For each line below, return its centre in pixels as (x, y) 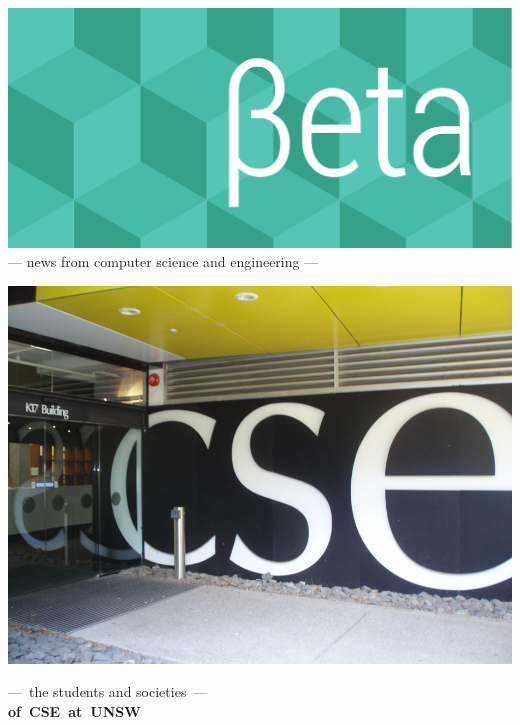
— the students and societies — (108, 691)
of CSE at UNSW (74, 710)
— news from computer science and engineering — (163, 261)
